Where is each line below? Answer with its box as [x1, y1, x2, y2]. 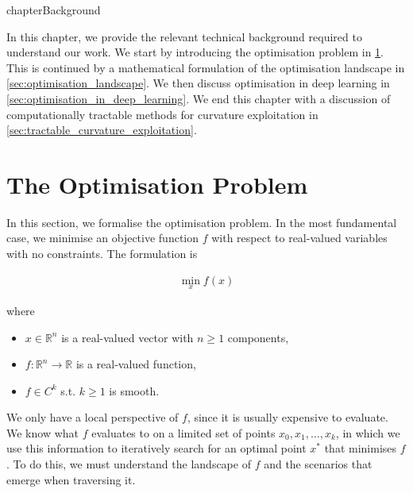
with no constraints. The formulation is [6, 245, 198, 262]
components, [227, 329, 289, 345]
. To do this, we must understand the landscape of [6, 456, 251, 472]
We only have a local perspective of [6, 409, 179, 426]
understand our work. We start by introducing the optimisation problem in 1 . [6, 44, 384, 60]
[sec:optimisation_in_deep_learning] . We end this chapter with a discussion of [6, 90, 391, 106]
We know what [6, 424, 79, 441]
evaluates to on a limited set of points [91, 424, 276, 441]
